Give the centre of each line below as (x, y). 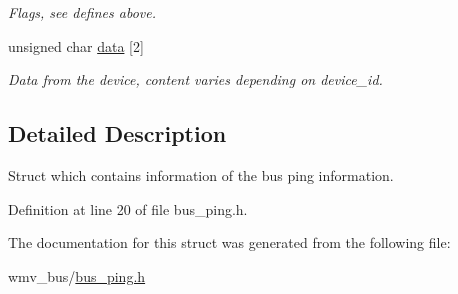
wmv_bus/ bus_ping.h (77, 275)
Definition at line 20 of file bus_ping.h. (128, 208)
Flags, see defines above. (82, 12)
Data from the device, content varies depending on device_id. (195, 79)
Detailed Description (117, 133)
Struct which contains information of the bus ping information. (201, 174)
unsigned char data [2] (76, 45)
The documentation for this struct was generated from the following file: (229, 242)
